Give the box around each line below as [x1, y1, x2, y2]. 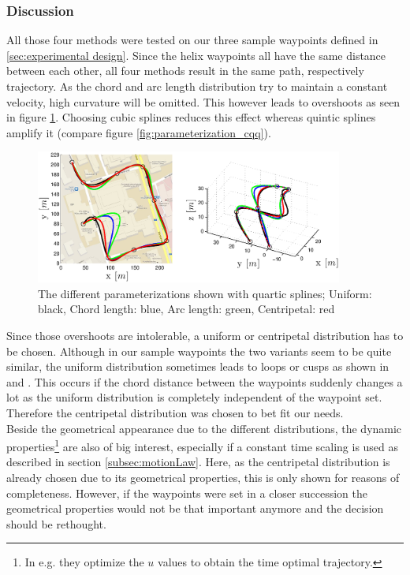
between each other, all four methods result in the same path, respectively [6, 62, 364, 79]
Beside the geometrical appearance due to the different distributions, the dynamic [6, 420, 402, 436]
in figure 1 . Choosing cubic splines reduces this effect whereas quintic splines [6, 109, 376, 125]
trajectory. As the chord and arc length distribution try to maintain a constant [6, 78, 388, 94]
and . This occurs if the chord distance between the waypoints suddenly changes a [6, 373, 403, 390]
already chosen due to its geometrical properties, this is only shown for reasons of [6, 469, 400, 485]
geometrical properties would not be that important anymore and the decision [6, 500, 384, 517]
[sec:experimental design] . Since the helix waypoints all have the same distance [6, 47, 386, 63]
